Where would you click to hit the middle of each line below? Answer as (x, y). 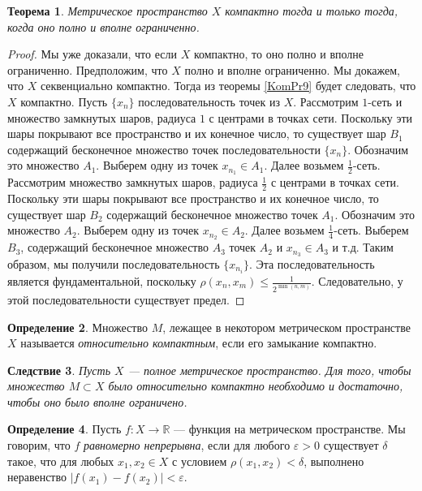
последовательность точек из (209, 101)
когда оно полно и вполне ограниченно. (103, 26)
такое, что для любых (61, 461)
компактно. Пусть (64, 101)
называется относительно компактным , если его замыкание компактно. (199, 343)
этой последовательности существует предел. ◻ (126, 299)
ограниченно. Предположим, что (88, 69)
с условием (200, 461)
